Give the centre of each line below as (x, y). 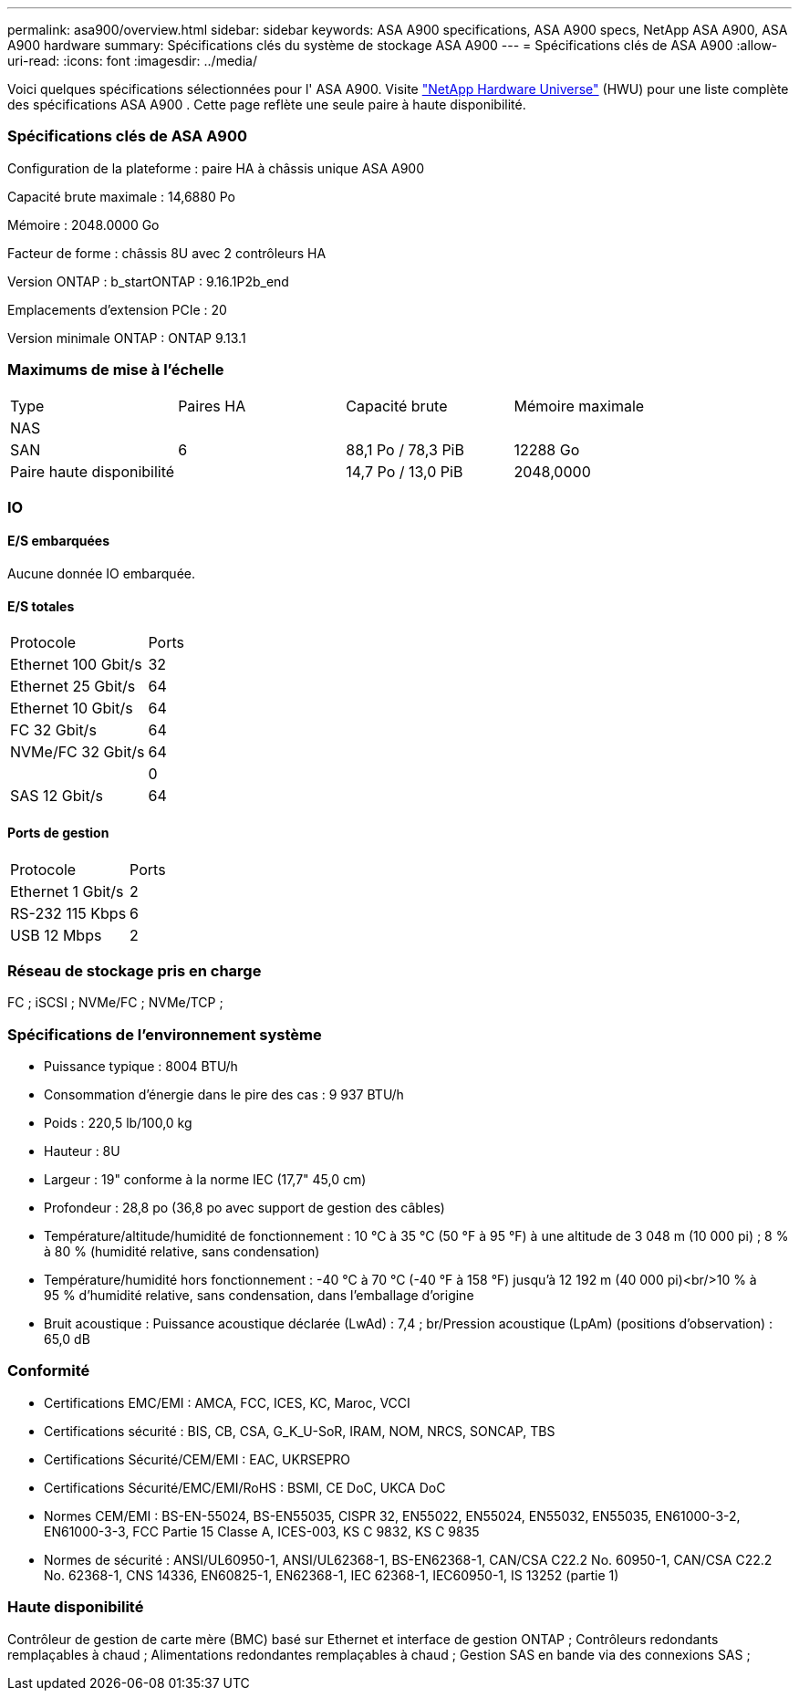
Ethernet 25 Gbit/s (73, 687)
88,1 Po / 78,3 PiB (405, 449)
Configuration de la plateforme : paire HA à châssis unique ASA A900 (216, 168)
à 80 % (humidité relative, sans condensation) (182, 1252)
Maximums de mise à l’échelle (116, 370)
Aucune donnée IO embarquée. (102, 574)
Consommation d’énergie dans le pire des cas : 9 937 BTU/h (224, 1095)
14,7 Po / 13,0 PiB (405, 471)
